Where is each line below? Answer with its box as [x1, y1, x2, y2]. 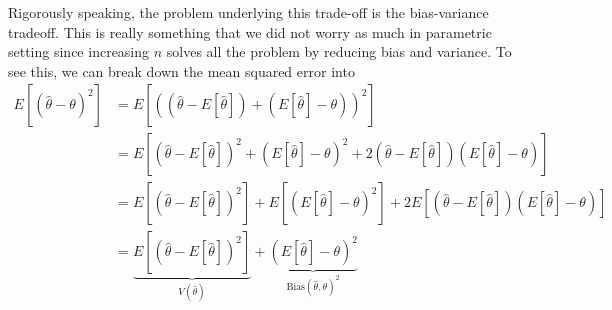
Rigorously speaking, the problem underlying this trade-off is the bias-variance [8, 2, 489, 22]
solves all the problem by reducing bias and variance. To [166, 41, 512, 62]
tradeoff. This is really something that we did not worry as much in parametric [8, 21, 492, 42]
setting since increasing [8, 41, 150, 62]
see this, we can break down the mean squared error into [8, 60, 355, 81]
